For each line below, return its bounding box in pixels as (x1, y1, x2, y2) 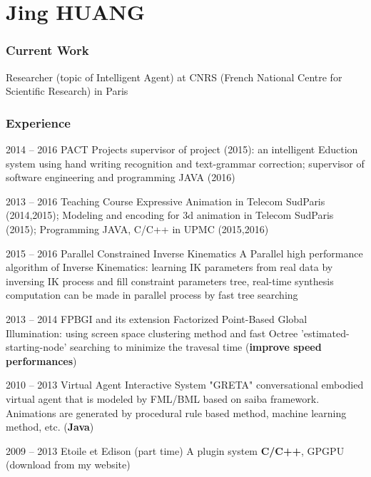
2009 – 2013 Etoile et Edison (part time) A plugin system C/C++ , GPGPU (6, 443, 345, 458)
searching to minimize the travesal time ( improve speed (69, 339, 322, 354)
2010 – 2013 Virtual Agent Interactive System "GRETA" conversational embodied (6, 377, 364, 392)
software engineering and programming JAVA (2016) (6, 170, 235, 185)
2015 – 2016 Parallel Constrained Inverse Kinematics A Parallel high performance (6, 245, 363, 260)
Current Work (6, 41, 89, 59)
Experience (6, 113, 71, 131)
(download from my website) (6, 457, 131, 472)
